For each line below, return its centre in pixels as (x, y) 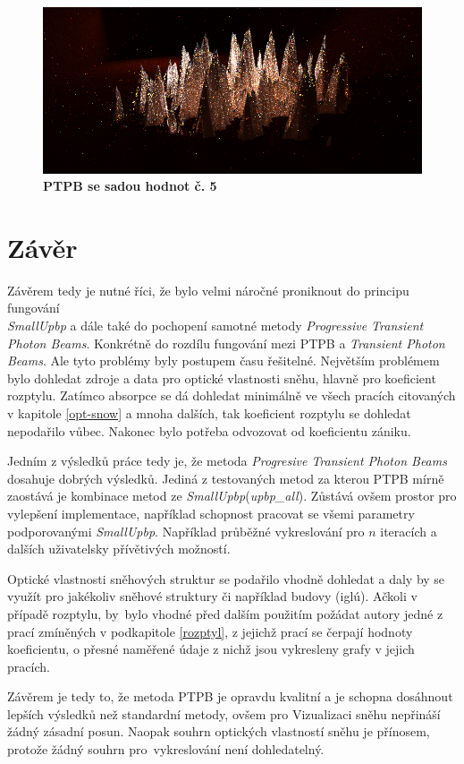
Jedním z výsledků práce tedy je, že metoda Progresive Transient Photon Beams (227, 461)
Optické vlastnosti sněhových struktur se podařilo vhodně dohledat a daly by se (226, 578)
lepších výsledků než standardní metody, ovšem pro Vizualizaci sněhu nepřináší (224, 713)
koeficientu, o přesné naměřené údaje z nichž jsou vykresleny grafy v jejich (211, 649)
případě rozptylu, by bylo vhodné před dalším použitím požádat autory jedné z (225, 613)
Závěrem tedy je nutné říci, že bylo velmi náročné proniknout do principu (208, 290)
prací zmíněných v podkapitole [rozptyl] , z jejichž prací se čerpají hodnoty (210, 631)
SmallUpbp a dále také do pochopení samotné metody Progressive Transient (215, 325)
